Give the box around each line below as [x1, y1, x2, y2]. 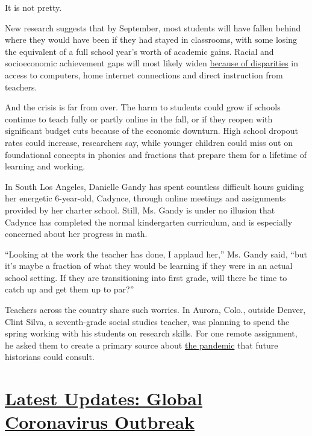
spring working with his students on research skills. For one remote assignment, [5, 327, 298, 340]
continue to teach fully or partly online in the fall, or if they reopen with [5, 112, 273, 125]
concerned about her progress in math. [5, 227, 148, 240]
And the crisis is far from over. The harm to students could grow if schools [5, 101, 281, 113]
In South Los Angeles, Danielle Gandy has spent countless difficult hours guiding [5, 180, 304, 192]
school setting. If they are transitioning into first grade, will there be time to [5, 271, 287, 283]
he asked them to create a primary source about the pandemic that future [5, 338, 278, 351]
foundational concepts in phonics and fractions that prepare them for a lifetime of [5, 148, 307, 160]
